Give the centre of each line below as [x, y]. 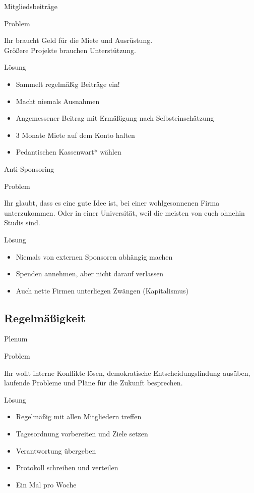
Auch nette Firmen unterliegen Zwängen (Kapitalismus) [102, 290]
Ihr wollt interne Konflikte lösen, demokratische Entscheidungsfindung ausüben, [127, 373]
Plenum [16, 339]
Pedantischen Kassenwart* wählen [69, 152]
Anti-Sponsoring [29, 168]
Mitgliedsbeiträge [31, 6]
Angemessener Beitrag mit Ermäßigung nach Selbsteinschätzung [115, 118]
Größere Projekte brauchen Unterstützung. [70, 50]
